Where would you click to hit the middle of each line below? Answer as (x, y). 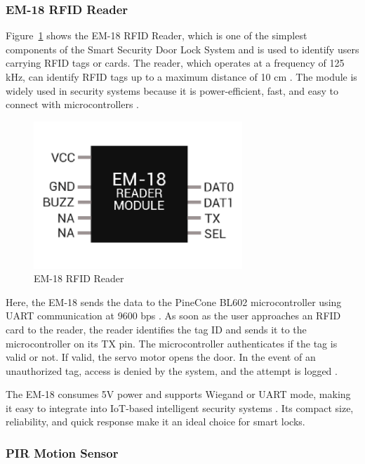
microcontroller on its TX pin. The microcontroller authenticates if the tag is (172, 343)
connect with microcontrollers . (72, 104)
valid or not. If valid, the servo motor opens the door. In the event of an (161, 357)
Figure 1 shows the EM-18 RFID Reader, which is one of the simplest (157, 35)
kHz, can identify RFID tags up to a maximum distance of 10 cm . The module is (181, 77)
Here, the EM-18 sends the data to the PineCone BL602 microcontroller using (174, 301)
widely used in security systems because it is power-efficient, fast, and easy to (172, 90)
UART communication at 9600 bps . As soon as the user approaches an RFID (173, 316)
